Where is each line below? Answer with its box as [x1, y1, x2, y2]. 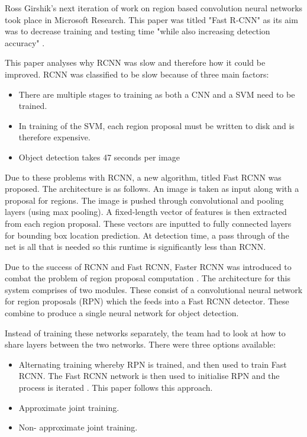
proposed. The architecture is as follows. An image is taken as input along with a [5, 182, 299, 195]
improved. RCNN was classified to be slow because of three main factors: [5, 68, 269, 80]
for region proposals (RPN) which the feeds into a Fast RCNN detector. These [5, 295, 289, 307]
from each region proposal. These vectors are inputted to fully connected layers [5, 217, 292, 229]
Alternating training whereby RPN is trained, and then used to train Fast [18, 358, 287, 370]
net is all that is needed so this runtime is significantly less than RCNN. [5, 240, 266, 253]
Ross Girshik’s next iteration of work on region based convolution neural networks [5, 2, 303, 14]
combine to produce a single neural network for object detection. [5, 307, 239, 319]
